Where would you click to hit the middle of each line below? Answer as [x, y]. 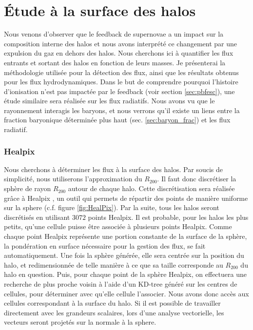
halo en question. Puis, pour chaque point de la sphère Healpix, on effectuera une [125, 274]
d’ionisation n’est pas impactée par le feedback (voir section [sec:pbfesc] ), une [119, 91]
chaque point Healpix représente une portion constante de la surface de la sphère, [126, 236]
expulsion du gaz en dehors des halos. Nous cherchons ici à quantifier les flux [119, 53]
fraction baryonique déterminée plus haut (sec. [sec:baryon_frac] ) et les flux [117, 120]
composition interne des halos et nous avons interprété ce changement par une [121, 43]
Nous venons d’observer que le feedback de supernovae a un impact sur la [114, 34]
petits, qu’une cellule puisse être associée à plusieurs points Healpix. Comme [118, 226]
